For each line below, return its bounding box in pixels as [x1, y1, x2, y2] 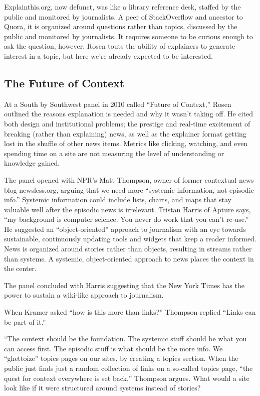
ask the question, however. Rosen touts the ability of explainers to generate [4, 41, 235, 51]
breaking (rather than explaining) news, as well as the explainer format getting [4, 128, 246, 139]
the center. [4, 263, 37, 274]
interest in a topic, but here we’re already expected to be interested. [4, 50, 213, 61]
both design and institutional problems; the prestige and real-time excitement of [4, 118, 250, 128]
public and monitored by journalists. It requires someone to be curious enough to [4, 31, 253, 41]
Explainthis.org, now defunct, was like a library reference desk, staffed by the [4, 2, 241, 12]
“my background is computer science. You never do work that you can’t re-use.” [4, 214, 249, 224]
